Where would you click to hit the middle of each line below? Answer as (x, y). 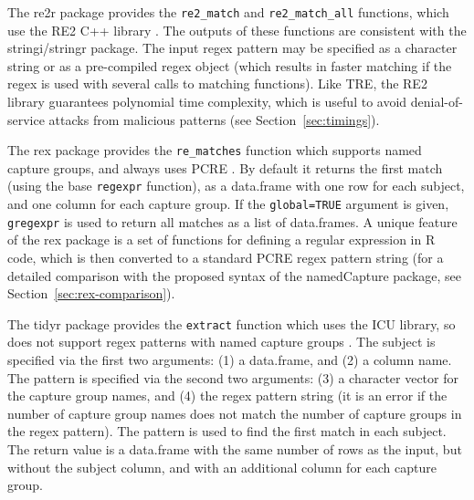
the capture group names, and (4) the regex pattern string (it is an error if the (227, 396)
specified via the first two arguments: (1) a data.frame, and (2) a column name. (230, 360)
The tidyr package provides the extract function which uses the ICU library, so (232, 323)
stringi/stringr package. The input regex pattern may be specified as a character (232, 48)
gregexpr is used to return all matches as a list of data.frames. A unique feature (232, 221)
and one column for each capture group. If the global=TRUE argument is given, (228, 204)
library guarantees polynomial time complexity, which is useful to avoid (207, 102)
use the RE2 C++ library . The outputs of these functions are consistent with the (237, 30)
